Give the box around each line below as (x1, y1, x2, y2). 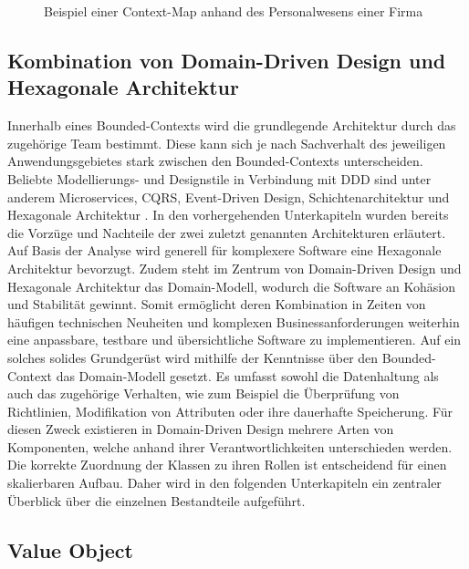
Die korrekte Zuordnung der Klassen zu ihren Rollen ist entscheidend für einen (7, 455, 447, 474)
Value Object (7, 535, 133, 564)
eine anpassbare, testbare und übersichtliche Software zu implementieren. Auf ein (7, 330, 462, 349)
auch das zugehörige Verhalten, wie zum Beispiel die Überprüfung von (7, 384, 400, 403)
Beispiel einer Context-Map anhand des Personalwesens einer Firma (44, 2, 423, 20)
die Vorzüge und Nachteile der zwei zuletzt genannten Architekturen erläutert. (7, 222, 446, 242)
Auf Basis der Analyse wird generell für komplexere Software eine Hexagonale (7, 241, 442, 260)
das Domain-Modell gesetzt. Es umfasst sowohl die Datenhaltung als (56, 366, 439, 385)
